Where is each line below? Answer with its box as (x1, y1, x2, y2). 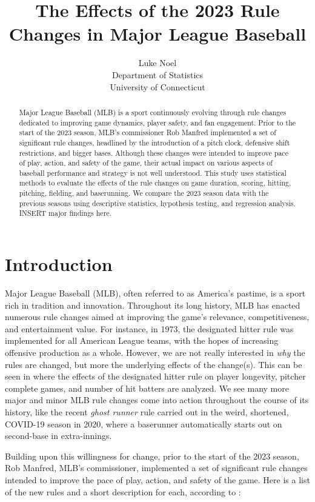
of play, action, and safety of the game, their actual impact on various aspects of (19, 158, 273, 168)
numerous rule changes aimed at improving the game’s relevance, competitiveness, (5, 310, 310, 323)
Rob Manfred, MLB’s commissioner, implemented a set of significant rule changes (5, 461, 308, 474)
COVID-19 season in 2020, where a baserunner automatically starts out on (5, 417, 282, 430)
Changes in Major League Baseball (8, 21, 307, 46)
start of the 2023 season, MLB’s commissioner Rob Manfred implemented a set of (19, 127, 276, 138)
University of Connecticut (110, 80, 205, 93)
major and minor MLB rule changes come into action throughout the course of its (5, 393, 309, 406)
